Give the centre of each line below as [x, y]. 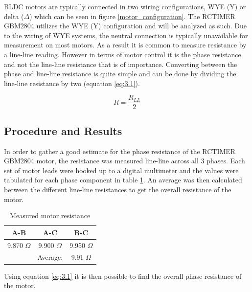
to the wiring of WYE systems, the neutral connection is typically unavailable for [126, 35]
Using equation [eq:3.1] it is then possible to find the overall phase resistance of [123, 276]
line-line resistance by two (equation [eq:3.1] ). [72, 83]
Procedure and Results [63, 130]
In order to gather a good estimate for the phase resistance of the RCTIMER [120, 151]
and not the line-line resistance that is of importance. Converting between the [121, 64]
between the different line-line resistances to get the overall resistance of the [118, 189]
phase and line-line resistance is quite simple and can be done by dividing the [120, 74]
